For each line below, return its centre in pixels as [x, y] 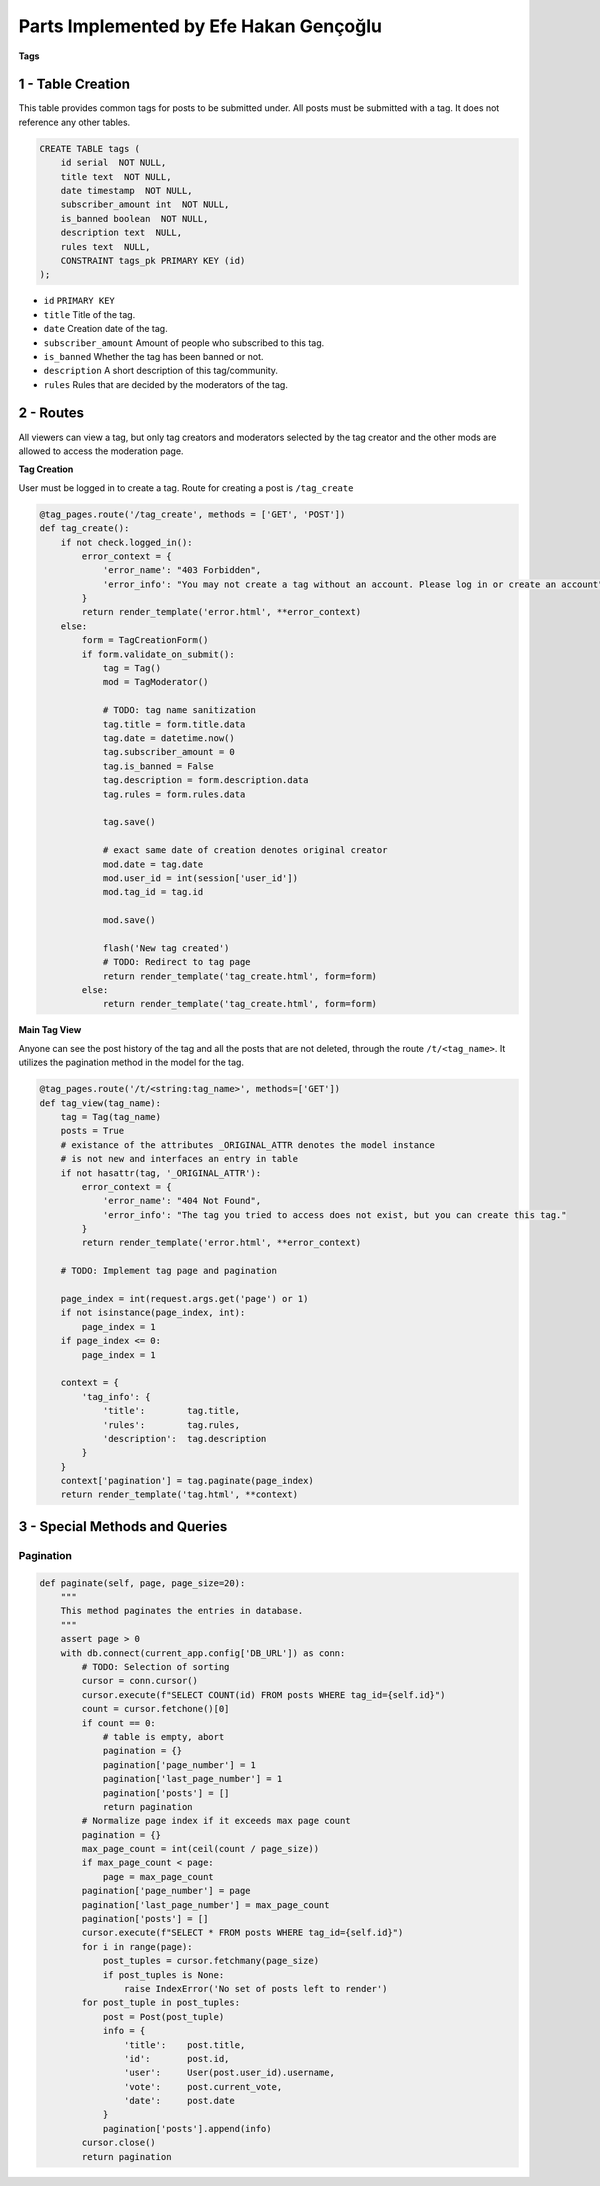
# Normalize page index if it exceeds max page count [216, 1821]
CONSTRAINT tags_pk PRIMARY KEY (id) [153, 260]
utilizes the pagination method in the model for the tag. [131, 1062]
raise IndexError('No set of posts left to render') [255, 1988]
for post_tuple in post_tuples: [160, 2003]
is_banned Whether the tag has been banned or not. [153, 356]
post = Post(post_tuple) [163, 2016]
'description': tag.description [184, 1438]
